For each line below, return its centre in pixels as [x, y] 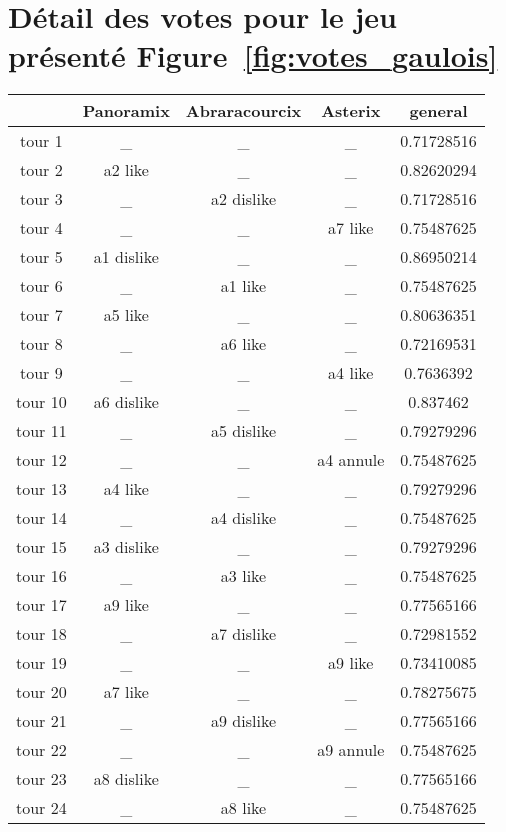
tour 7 [41, 315]
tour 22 [41, 750]
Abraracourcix [243, 111]
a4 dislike [244, 518]
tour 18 [41, 634]
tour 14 [41, 518]
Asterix [351, 111]
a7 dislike [244, 634]
